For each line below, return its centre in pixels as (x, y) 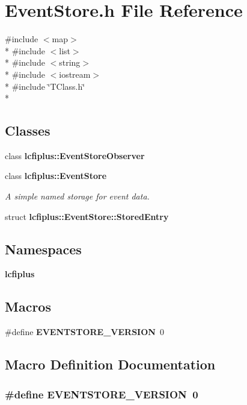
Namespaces (43, 249)
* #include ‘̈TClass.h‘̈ (45, 86)
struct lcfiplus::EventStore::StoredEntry (87, 216)
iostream (75, 74)
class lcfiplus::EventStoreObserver (75, 155)
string (70, 62)
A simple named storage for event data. (77, 196)
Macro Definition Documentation (110, 364)
